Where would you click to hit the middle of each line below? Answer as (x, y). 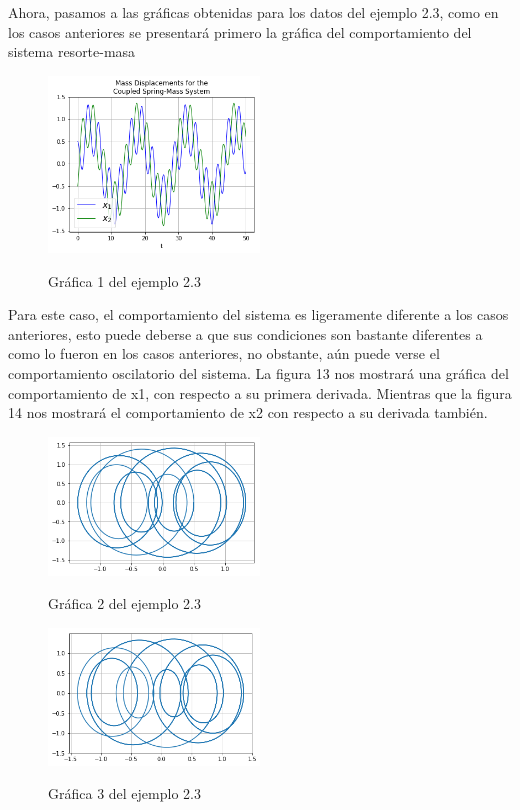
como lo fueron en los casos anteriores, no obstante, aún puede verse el (224, 353)
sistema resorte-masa (72, 51)
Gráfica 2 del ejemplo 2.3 (124, 603)
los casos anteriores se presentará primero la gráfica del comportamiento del (240, 31)
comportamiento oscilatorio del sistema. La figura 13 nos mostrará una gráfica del (258, 372)
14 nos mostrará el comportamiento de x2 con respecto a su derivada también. (248, 412)
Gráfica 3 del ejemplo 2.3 (124, 793)
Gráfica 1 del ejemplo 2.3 (124, 280)
